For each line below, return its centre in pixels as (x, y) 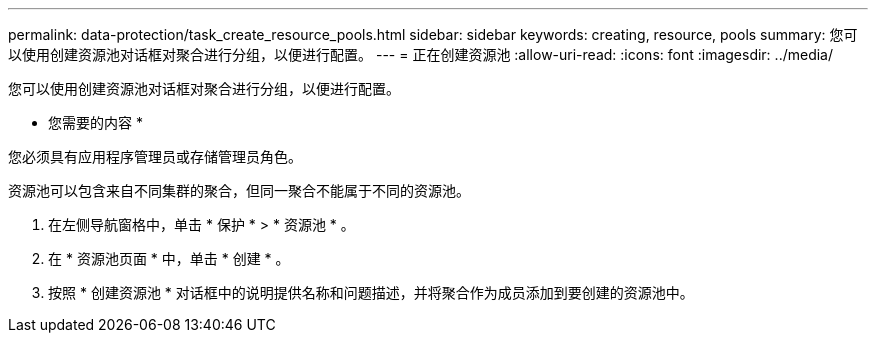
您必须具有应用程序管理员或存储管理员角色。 (155, 156)
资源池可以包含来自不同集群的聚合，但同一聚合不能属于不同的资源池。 (239, 190)
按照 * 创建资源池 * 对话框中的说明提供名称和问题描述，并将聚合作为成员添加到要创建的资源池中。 (371, 292)
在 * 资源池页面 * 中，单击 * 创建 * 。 (169, 258)
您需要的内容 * (95, 122)
